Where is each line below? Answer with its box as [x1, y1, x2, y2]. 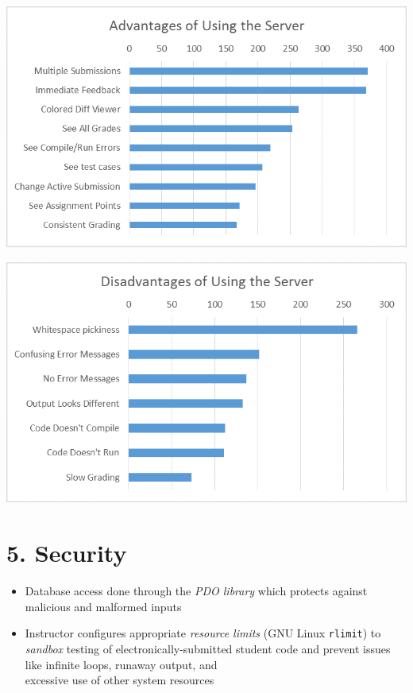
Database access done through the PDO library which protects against [25, 583, 368, 599]
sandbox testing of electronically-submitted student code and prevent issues [25, 641, 391, 656]
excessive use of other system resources [25, 672, 214, 688]
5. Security [6, 536, 127, 569]
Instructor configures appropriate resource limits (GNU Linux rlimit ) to [25, 625, 381, 641]
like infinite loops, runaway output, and [25, 656, 218, 672]
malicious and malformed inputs [25, 598, 182, 614]
